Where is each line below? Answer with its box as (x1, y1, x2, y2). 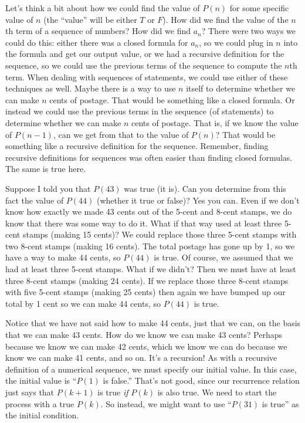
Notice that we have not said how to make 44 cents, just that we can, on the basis (5, 317, 301, 329)
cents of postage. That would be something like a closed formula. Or (49, 93, 295, 106)
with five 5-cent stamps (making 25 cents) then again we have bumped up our (5, 286, 286, 298)
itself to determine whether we (186, 82, 296, 94)
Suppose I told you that (5, 182, 91, 194)
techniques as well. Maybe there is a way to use (5, 82, 176, 94)
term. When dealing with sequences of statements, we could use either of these (5, 70, 288, 83)
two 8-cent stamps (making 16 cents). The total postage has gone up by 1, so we (5, 239, 295, 252)
